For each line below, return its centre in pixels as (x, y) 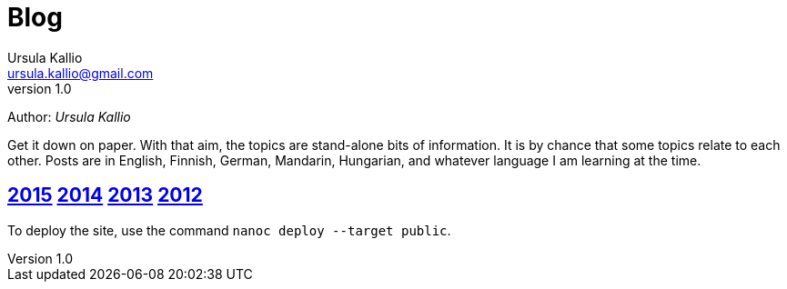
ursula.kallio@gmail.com (81, 73)
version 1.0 (40, 88)
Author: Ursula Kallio (69, 116)
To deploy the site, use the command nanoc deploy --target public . (229, 230)
